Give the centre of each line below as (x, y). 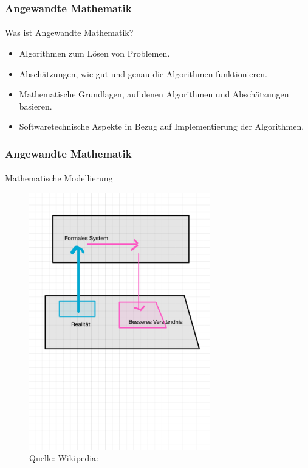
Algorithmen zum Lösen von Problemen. (94, 53)
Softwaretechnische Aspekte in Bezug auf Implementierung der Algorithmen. (162, 126)
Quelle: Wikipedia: (64, 458)
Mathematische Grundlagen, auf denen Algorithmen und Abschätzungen (154, 94)
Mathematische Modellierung (59, 178)
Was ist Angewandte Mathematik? (69, 33)
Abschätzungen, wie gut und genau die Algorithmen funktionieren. (143, 73)
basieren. (36, 106)
